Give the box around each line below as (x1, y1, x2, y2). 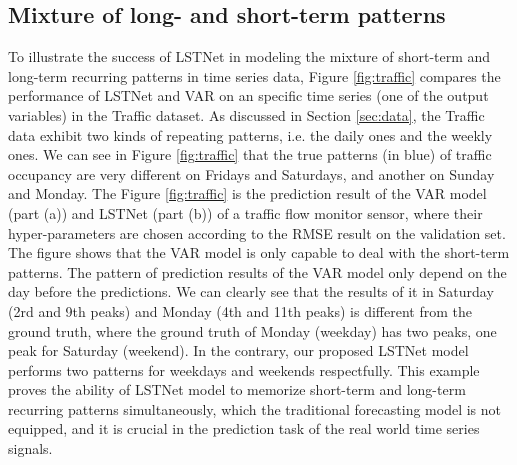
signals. (8, 438, 53, 459)
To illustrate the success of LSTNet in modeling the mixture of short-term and (8, 46, 491, 67)
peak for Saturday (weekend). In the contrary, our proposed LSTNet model (8, 340, 469, 361)
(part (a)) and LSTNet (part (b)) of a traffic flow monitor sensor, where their (8, 202, 483, 223)
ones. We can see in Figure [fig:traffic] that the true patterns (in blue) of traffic (8, 144, 492, 165)
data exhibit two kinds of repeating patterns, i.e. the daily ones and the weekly (8, 124, 493, 145)
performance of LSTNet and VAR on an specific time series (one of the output (8, 85, 489, 106)
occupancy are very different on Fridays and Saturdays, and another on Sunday (8, 163, 495, 184)
